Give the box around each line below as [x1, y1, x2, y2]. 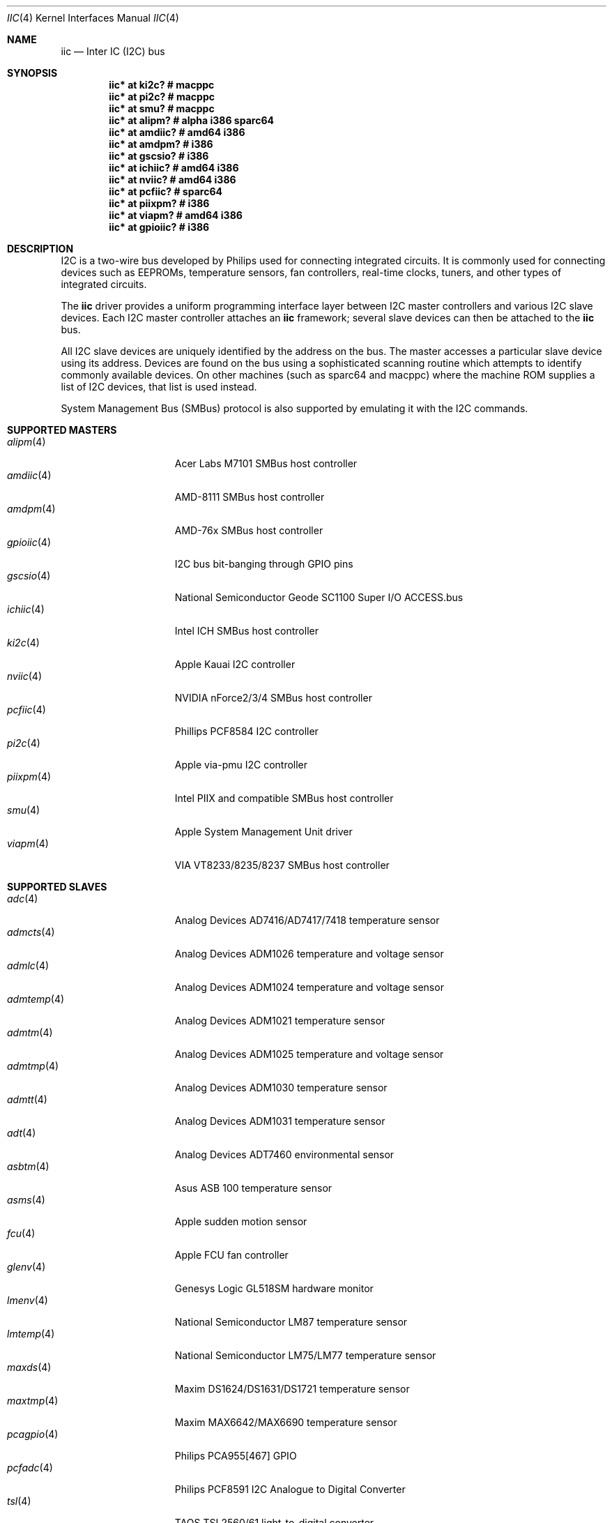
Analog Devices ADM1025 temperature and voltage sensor [174, 1048, 444, 1060]
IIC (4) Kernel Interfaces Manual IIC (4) [7, 12, 179, 24]
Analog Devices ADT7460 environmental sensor [174, 1149, 395, 1160]
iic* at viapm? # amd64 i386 [109, 209, 243, 221]
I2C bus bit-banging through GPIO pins [174, 558, 353, 570]
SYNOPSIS [7, 67, 58, 79]
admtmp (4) [7, 1060, 59, 1072]
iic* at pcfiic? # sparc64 [109, 185, 222, 197]
